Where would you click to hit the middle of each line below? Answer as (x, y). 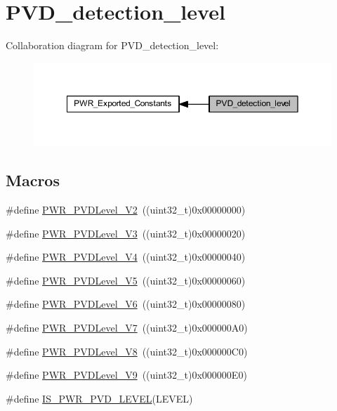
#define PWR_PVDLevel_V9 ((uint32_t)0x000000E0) (126, 375)
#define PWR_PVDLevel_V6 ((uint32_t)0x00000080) (126, 304)
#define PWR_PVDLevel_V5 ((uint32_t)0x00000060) (126, 280)
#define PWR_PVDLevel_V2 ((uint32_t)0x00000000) (126, 209)
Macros (33, 180)
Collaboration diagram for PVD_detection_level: (112, 45)
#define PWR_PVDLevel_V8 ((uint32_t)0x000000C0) (127, 351)
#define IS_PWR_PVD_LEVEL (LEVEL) (99, 398)
